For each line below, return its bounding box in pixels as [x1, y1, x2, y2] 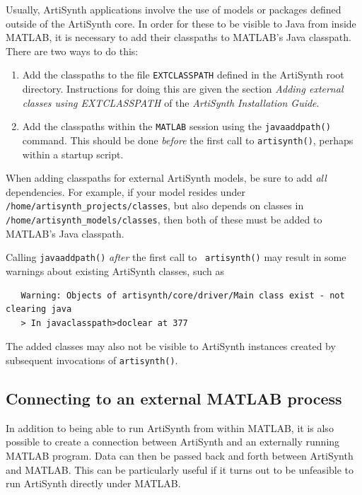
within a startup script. [22, 146, 124, 161]
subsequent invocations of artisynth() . [6, 352, 178, 367]
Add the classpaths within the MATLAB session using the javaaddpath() [22, 119, 331, 134]
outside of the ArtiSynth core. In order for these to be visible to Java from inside [6, 16, 356, 30]
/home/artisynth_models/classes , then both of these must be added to [6, 212, 322, 227]
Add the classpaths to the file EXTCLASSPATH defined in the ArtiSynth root [22, 67, 344, 82]
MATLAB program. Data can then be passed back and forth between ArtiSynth [6, 448, 354, 462]
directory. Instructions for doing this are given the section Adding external [22, 81, 344, 96]
